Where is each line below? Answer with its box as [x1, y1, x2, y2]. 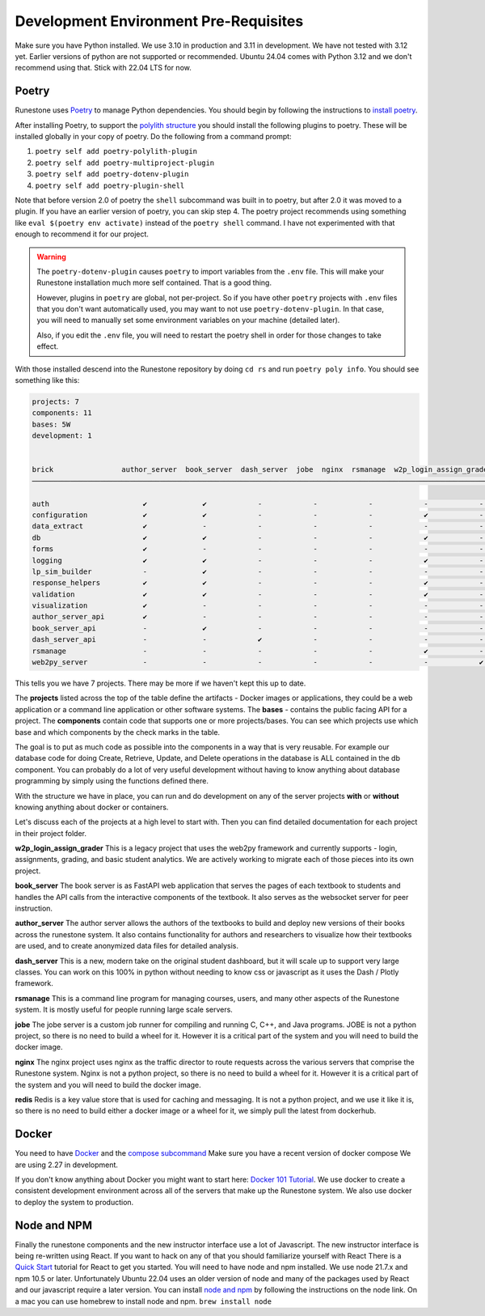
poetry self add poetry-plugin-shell [35, 180, 185, 190]
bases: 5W [32, 419, 71, 429]
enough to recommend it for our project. [15, 229, 150, 239]
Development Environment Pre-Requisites [15, 12, 304, 30]
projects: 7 [32, 397, 80, 406]
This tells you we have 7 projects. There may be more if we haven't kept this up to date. [15, 678, 306, 688]
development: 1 [32, 431, 92, 440]
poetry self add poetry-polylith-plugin [35, 146, 198, 156]
